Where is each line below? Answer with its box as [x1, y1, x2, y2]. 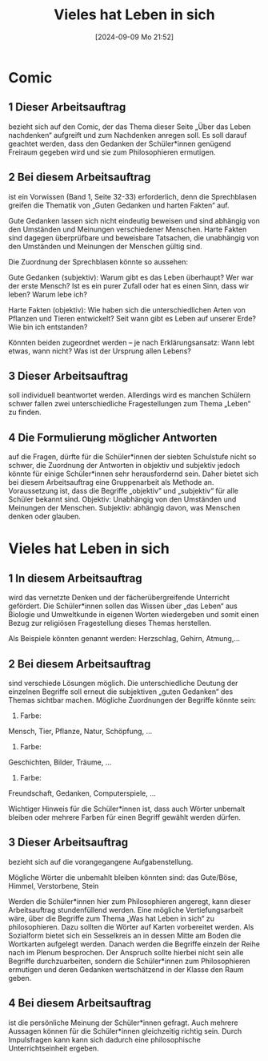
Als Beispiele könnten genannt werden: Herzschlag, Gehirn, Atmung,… [8, 634, 241, 643]
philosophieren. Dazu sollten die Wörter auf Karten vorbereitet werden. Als [8, 922, 254, 931]
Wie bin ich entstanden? [8, 322, 88, 332]
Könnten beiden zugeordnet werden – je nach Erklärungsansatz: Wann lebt [8, 337, 254, 347]
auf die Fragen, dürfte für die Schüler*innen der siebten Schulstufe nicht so [8, 452, 257, 462]
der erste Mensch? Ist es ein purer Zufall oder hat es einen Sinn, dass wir [8, 280, 250, 290]
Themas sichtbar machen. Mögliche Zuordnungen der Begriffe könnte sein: [8, 696, 257, 704]
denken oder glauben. [8, 511, 82, 522]
